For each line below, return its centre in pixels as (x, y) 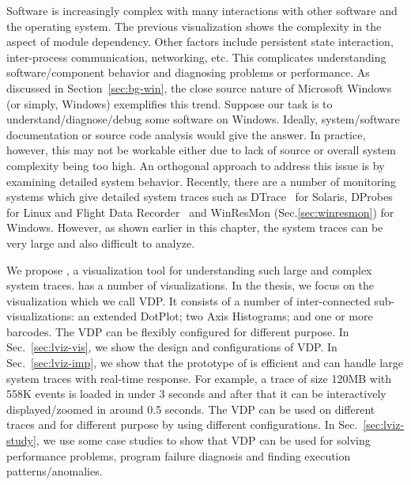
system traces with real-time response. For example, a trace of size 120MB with (199, 378)
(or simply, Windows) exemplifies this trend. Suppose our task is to (170, 103)
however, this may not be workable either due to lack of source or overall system (201, 150)
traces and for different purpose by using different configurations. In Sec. (182, 424)
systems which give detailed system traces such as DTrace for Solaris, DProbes (200, 197)
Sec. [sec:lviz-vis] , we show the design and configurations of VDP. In (172, 347)
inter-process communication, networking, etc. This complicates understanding (196, 57)
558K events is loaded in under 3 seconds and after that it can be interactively (196, 394)
